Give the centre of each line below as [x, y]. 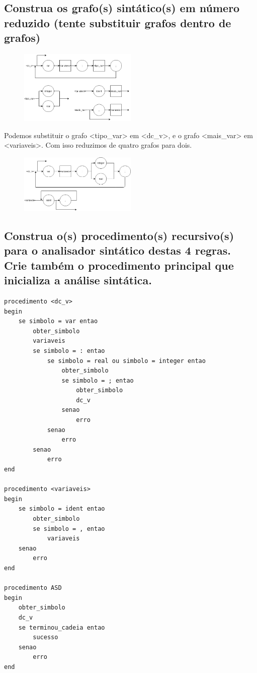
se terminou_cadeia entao [62, 627]
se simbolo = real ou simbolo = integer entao [126, 361]
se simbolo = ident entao [62, 509]
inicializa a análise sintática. [78, 280]
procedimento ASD [33, 588]
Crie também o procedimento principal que [119, 265]
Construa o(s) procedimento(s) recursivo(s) [119, 235]
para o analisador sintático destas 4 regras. [117, 250]
